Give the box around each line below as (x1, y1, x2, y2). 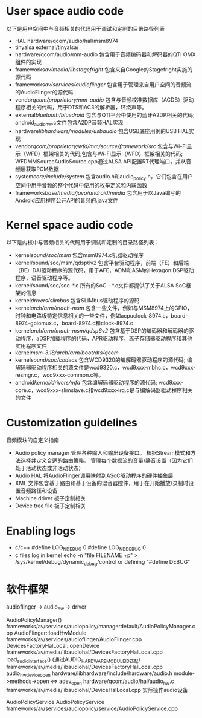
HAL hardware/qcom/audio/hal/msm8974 (14, 37, 119, 44)
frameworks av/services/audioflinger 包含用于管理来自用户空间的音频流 (14, 80, 192, 88)
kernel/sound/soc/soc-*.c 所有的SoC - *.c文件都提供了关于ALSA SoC (14, 282, 186, 289)
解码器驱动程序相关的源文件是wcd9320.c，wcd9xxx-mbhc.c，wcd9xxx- (14, 364, 196, 371)
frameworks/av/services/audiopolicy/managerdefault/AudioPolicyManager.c (6, 622, 196, 630)
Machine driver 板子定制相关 (14, 495, 86, 502)
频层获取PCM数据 (14, 165, 59, 172)
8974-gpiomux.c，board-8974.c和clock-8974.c (14, 319, 134, 327)
